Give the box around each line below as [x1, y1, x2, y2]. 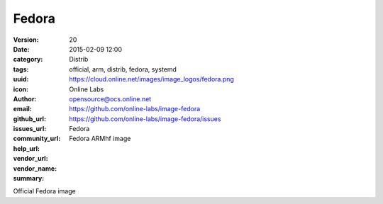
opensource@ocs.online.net [69, 94, 152, 103]
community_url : [13, 135, 61, 143]
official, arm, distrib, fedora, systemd [69, 64, 177, 74]
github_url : [13, 114, 46, 123]
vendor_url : [13, 154, 49, 163]
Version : [13, 35, 39, 44]
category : [13, 55, 43, 64]
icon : [13, 85, 29, 93]
